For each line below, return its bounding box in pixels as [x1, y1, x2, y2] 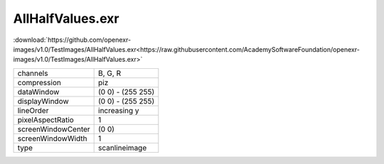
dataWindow [17, 87, 60, 97]
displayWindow [17, 96, 69, 106]
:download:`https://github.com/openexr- [13, 35, 132, 44]
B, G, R [98, 68, 121, 78]
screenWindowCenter [17, 124, 90, 134]
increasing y [98, 105, 139, 115]
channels [17, 68, 48, 78]
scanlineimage [98, 143, 147, 153]
